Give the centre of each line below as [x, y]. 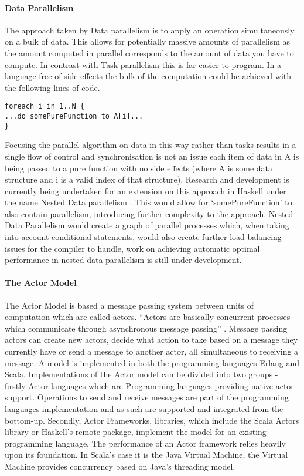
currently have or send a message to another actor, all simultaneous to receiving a [152, 351]
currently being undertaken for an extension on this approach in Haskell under [146, 190]
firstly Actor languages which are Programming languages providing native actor [149, 385]
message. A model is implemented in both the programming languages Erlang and [152, 362]
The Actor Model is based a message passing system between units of [129, 305]
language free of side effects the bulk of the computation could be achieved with [148, 76]
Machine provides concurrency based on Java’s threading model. [120, 466]
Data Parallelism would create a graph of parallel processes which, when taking [147, 225]
